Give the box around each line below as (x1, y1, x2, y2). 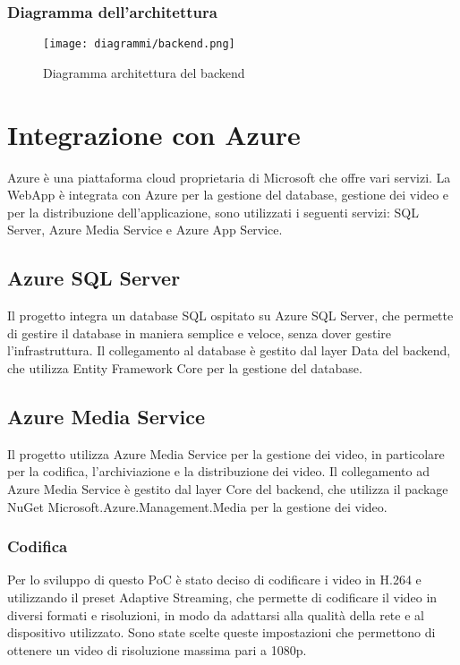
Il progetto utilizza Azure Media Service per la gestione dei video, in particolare (7, 444, 445, 463)
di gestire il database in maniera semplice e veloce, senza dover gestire (7, 323, 392, 342)
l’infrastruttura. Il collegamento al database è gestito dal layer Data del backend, (7, 341, 451, 360)
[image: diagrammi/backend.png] (43, 38, 235, 51)
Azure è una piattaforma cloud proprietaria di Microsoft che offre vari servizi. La (7, 167, 451, 186)
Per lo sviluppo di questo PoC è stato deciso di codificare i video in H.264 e (7, 570, 422, 589)
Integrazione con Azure (7, 115, 301, 152)
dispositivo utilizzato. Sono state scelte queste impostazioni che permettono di (7, 623, 436, 642)
